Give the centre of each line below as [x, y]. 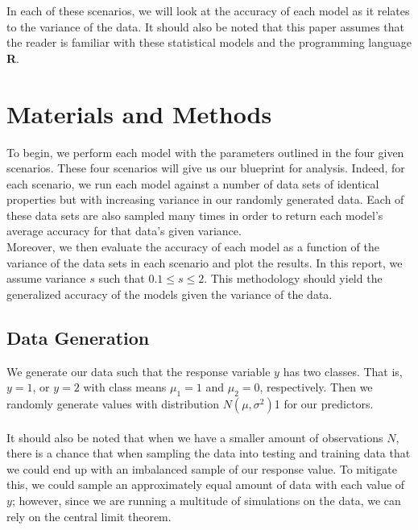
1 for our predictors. [324, 404]
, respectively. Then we [316, 387]
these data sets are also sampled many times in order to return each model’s [195, 215]
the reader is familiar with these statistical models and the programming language [209, 42]
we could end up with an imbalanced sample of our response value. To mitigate [202, 468]
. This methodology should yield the [293, 278]
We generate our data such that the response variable [139, 371]
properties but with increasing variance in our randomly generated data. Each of [205, 199]
